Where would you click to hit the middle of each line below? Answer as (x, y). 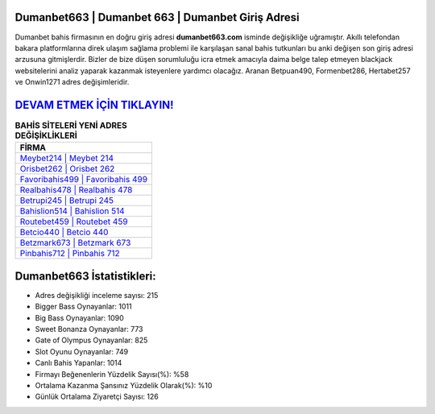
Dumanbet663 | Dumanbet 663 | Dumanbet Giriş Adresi (157, 17)
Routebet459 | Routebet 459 (74, 221)
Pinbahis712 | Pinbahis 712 (70, 254)
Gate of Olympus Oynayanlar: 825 (91, 340)
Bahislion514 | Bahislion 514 (72, 211)
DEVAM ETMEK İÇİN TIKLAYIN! (94, 105)
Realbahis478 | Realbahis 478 (76, 190)
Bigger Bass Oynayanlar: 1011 (83, 307)
